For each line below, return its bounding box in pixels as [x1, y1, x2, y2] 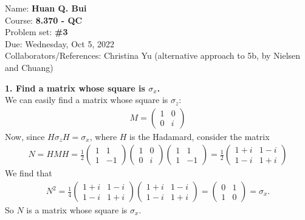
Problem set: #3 [5, 25, 68, 38]
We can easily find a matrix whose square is [5, 93, 168, 106]
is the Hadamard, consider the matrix [129, 130, 270, 142]
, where [89, 130, 117, 142]
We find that [5, 167, 52, 179]
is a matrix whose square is [26, 204, 128, 216]
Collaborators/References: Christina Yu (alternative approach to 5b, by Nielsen [5, 49, 301, 62]
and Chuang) [5, 61, 53, 73]
